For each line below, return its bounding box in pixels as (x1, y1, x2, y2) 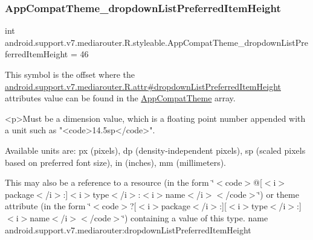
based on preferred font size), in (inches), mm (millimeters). (5, 156, 227, 168)
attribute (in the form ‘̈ (5, 200, 91, 212)
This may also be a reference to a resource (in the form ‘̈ (5, 176, 215, 189)
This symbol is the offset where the (5, 68, 135, 80)
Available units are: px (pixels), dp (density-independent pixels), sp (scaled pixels (5, 144, 306, 156)
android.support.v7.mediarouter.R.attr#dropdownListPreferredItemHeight (5, 80, 281, 92)
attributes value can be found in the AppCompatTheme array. (5, 92, 236, 104)
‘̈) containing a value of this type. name (122, 211, 268, 224)
